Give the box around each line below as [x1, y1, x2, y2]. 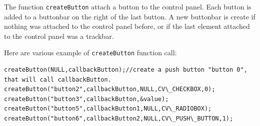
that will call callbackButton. [4, 76, 111, 83]
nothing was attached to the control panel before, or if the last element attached [4, 21, 250, 31]
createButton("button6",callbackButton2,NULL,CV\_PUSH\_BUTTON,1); [4, 115, 233, 123]
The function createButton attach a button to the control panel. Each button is [4, 1, 251, 11]
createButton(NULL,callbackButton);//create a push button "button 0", [4, 66, 247, 74]
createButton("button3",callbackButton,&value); [4, 95, 169, 103]
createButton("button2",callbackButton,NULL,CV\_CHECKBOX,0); [4, 86, 215, 93]
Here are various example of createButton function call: [4, 47, 177, 58]
